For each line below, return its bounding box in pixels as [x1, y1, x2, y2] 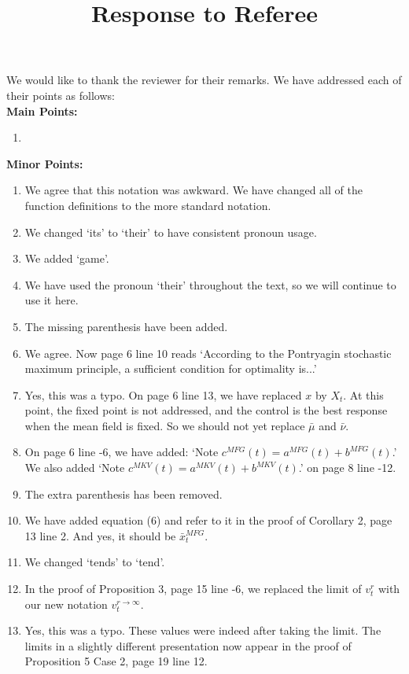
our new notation [24, 595, 108, 612]
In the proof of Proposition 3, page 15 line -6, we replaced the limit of [24, 580, 362, 597]
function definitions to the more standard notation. [24, 197, 271, 213]
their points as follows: [6, 87, 115, 103]
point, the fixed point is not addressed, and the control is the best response [24, 402, 388, 418]
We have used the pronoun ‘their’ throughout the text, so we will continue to [24, 276, 396, 293]
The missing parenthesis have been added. [24, 318, 228, 334]
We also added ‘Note [24, 459, 125, 476]
